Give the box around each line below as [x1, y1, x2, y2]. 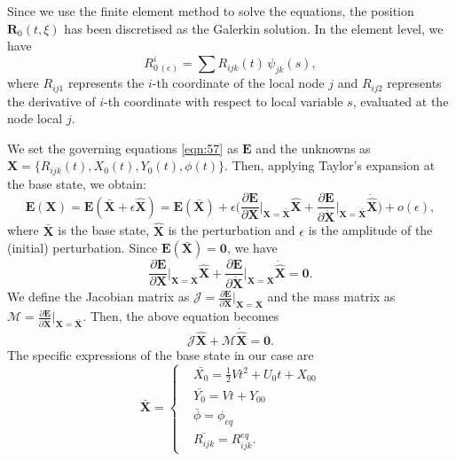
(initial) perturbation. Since [7, 238, 158, 257]
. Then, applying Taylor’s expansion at [224, 156, 436, 175]
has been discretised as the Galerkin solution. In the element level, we [64, 19, 444, 37]
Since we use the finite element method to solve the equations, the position [7, 2, 414, 20]
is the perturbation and [168, 221, 295, 239]
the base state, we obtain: [7, 174, 146, 192]
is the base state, [58, 221, 150, 239]
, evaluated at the [352, 91, 449, 110]
